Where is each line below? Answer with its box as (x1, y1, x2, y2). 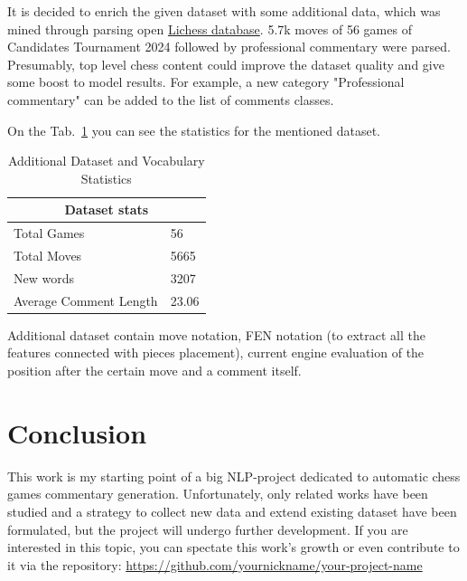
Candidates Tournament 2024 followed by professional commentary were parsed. (7, 37, 451, 56)
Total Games (14, 224, 85, 243)
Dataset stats (64, 200, 149, 219)
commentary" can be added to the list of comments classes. (7, 90, 334, 109)
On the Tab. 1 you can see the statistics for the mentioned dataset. (7, 120, 381, 139)
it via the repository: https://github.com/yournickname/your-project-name (7, 555, 423, 574)
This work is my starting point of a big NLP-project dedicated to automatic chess (7, 466, 461, 485)
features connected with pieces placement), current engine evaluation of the (7, 343, 425, 362)
